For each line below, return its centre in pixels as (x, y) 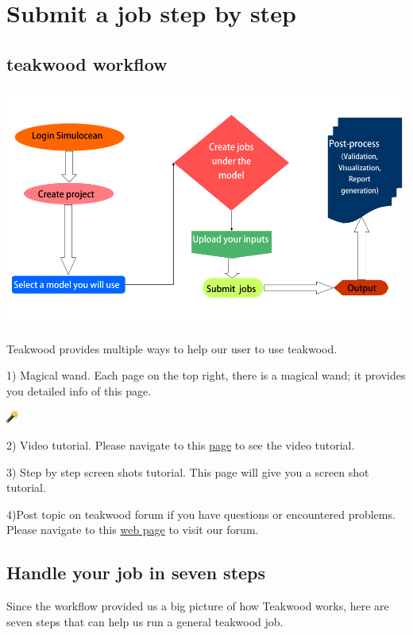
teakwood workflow (87, 63)
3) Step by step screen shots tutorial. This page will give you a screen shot (188, 471)
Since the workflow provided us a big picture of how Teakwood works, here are (198, 606)
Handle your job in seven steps (136, 573)
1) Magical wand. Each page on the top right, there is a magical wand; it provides (206, 375)
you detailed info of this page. (79, 390)
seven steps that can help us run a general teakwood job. (145, 621)
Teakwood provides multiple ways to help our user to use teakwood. (172, 348)
